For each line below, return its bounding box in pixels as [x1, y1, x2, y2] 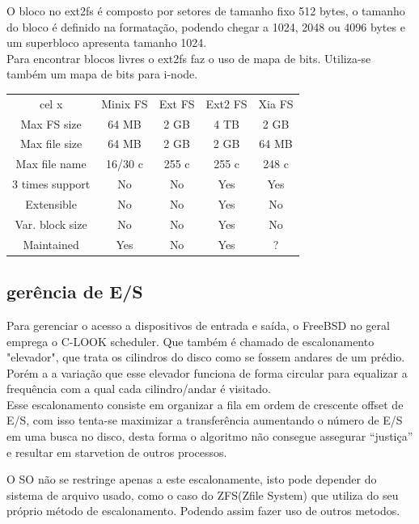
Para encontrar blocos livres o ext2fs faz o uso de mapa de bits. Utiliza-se [6, 49, 371, 66]
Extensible [25, 195, 77, 212]
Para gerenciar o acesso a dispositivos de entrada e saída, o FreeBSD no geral [6, 316, 390, 333]
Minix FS [101, 95, 148, 112]
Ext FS [159, 95, 195, 112]
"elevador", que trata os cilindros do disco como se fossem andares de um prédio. [6, 349, 405, 366]
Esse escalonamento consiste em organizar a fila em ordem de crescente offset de [6, 395, 404, 412]
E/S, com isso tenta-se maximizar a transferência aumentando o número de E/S [6, 412, 403, 429]
